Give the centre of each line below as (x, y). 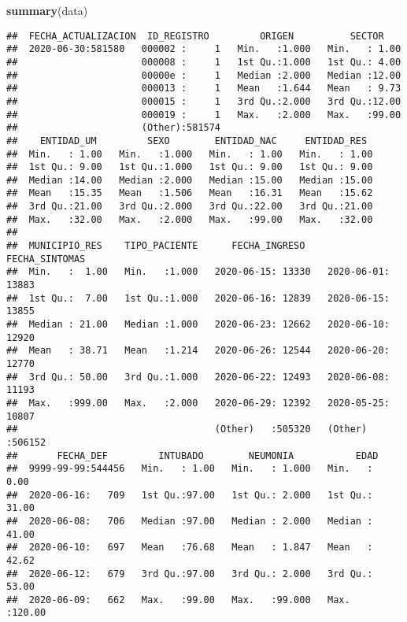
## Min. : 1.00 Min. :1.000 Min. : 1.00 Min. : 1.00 (190, 154)
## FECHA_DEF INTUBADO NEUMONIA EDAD (192, 455)
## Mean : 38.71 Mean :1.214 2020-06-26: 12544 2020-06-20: (198, 351)
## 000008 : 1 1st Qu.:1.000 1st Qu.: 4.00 (204, 62)
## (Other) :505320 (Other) (187, 429)
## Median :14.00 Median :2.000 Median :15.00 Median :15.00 (190, 180)
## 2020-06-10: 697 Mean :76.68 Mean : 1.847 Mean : (190, 548)
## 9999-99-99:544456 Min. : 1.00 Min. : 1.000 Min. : (190, 469)
